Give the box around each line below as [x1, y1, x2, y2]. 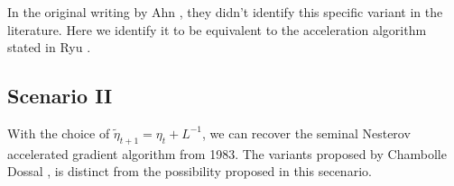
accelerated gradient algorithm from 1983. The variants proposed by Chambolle [7, 144, 447, 163]
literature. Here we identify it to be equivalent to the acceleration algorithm [7, 20, 427, 39]
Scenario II [7, 82, 113, 110]
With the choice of [7, 123, 110, 142]
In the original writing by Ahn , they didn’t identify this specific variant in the [7, 3, 443, 21]
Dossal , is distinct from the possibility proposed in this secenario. [7, 162, 372, 181]
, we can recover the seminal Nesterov [202, 123, 411, 142]
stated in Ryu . [7, 38, 91, 57]
